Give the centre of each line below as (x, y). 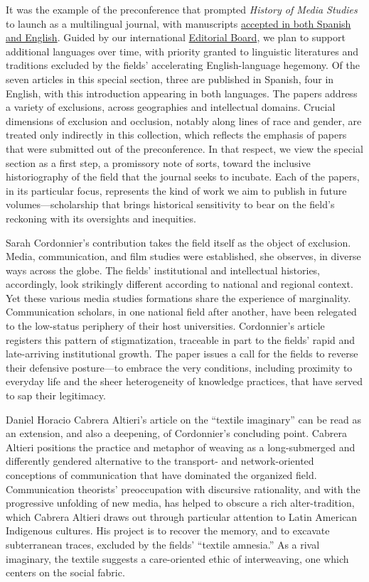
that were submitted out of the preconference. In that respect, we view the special (184, 148)
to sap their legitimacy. (56, 395)
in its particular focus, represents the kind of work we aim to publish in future (176, 190)
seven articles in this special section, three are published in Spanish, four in (170, 79)
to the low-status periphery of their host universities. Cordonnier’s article (165, 326)
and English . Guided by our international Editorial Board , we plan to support (176, 37)
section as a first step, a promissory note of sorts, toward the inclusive (158, 162)
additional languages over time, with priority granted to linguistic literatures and (182, 51)
